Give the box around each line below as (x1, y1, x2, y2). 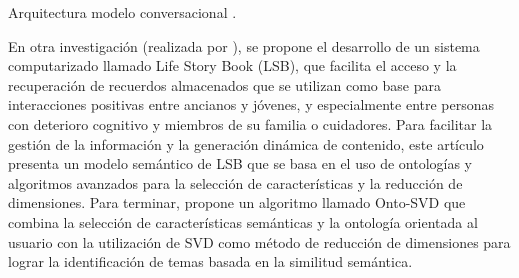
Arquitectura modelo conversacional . (8, 2, 237, 22)
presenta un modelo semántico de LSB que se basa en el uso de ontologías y (8, 153, 472, 174)
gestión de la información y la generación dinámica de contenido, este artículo (8, 133, 484, 154)
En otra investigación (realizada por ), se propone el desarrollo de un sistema (8, 35, 480, 56)
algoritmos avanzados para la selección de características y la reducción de (8, 172, 463, 193)
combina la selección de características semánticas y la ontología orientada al (8, 211, 478, 232)
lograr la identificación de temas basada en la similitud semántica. (8, 251, 413, 272)
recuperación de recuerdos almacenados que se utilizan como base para (8, 74, 441, 95)
